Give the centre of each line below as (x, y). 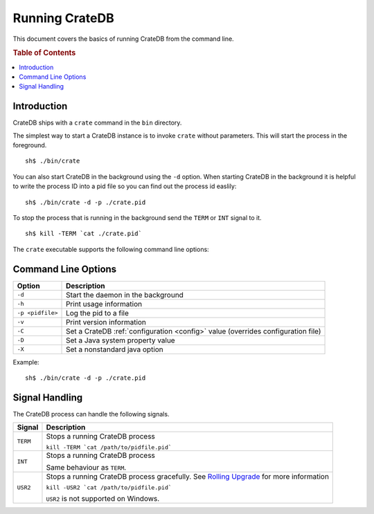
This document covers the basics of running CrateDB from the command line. (124, 39)
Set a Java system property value (121, 340)
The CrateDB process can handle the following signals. (91, 414)
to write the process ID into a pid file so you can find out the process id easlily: (125, 186)
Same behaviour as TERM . (86, 468)
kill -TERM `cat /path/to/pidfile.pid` (109, 447)
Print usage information (104, 304)
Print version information (106, 322)
